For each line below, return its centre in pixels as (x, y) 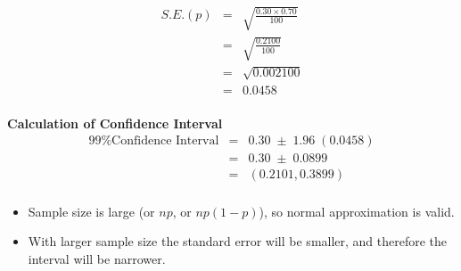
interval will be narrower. (97, 258)
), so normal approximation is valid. (357, 211)
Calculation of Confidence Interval (115, 123)
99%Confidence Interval (154, 141)
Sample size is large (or (91, 211)
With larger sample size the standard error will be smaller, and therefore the (238, 241)
